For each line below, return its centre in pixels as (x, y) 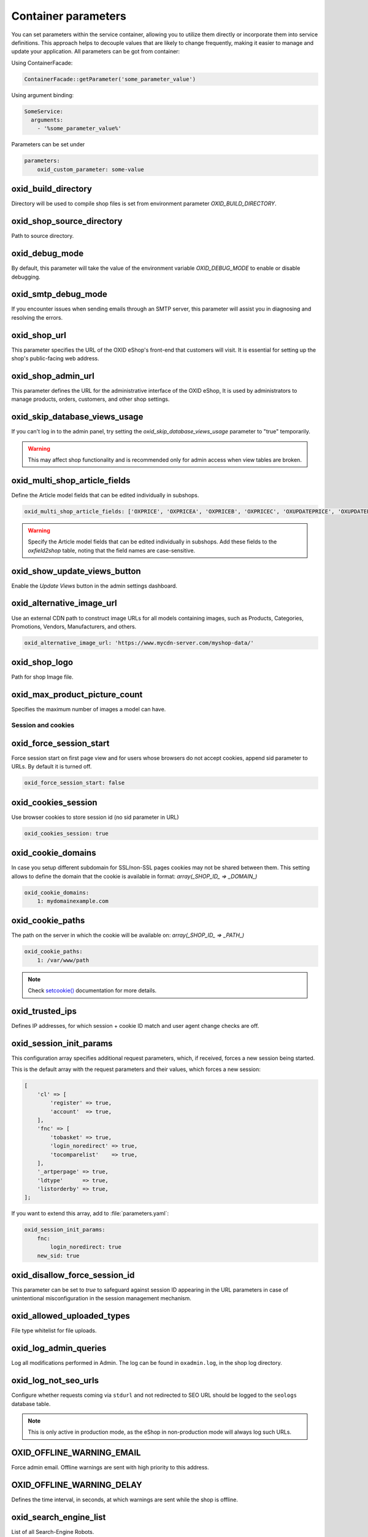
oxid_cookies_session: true (66, 833)
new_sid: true (58, 1255)
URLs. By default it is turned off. (52, 767)
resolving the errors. (37, 317)
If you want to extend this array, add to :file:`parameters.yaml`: (90, 1214)
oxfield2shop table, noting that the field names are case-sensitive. (112, 550)
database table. (31, 1404)
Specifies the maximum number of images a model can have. (89, 709)
